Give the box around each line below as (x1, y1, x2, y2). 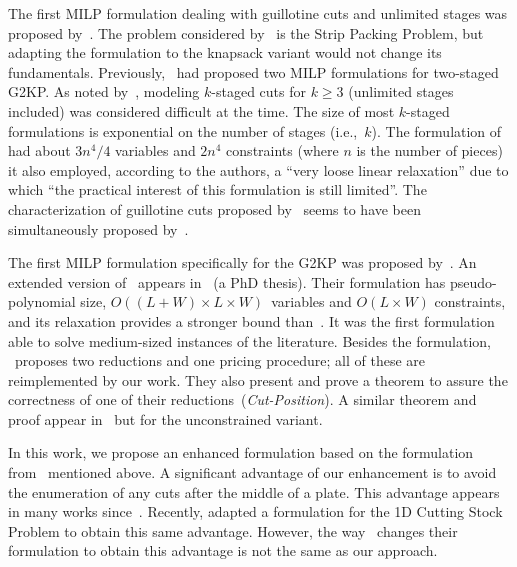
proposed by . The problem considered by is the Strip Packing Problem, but (8, 22, 484, 43)
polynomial (8, 291, 76, 312)
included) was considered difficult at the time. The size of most (8, 100, 395, 121)
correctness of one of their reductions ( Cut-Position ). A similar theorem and (8, 389, 477, 410)
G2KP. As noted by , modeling (8, 81, 200, 102)
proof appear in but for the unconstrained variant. (8, 408, 323, 429)
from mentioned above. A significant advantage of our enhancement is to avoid (8, 462, 497, 483)
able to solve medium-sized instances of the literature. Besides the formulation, (8, 330, 491, 351)
